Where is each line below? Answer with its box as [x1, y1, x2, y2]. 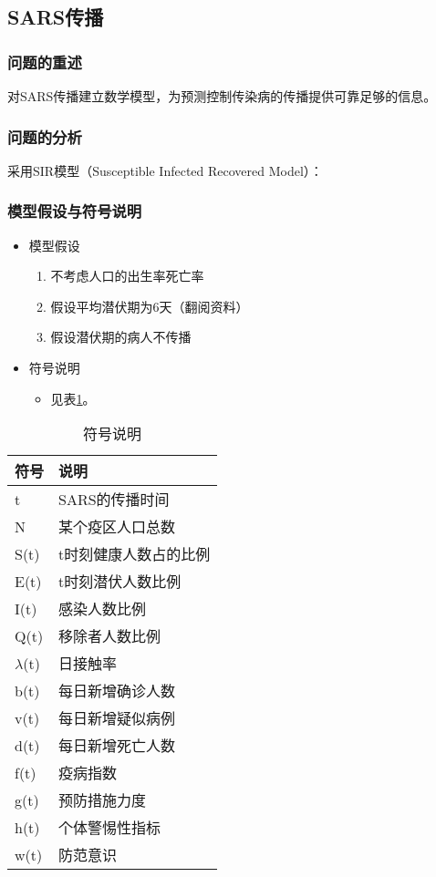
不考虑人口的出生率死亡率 [50, 266, 204, 285]
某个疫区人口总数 [58, 516, 176, 538]
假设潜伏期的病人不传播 [50, 327, 192, 346]
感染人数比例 [58, 598, 147, 620]
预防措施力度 [58, 789, 147, 811]
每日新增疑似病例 [58, 707, 176, 729]
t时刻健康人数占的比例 [58, 543, 211, 565]
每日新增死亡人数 [58, 735, 176, 757]
